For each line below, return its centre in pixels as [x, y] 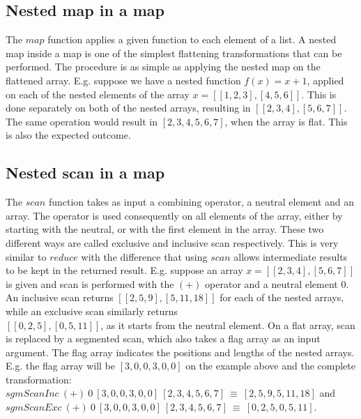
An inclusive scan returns [60, 297]
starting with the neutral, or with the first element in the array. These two [165, 229]
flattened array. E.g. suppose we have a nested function [123, 80]
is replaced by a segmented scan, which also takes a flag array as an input [163, 338]
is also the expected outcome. [68, 135]
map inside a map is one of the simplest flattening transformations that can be [174, 53]
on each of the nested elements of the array [98, 94]
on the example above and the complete [270, 366]
